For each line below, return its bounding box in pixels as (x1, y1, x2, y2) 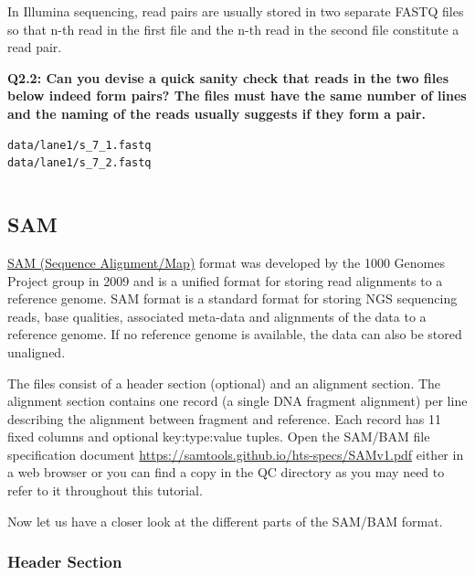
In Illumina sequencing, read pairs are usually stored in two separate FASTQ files (7, 2, 464, 20)
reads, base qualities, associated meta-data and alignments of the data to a (7, 306, 427, 325)
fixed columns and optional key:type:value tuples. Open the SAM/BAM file (7, 427, 430, 446)
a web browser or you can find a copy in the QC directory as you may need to (7, 463, 445, 482)
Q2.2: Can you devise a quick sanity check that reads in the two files (7, 68, 449, 87)
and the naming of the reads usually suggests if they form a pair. (7, 103, 426, 122)
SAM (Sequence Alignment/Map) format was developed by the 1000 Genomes (7, 252, 446, 272)
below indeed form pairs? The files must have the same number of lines (7, 86, 467, 105)
